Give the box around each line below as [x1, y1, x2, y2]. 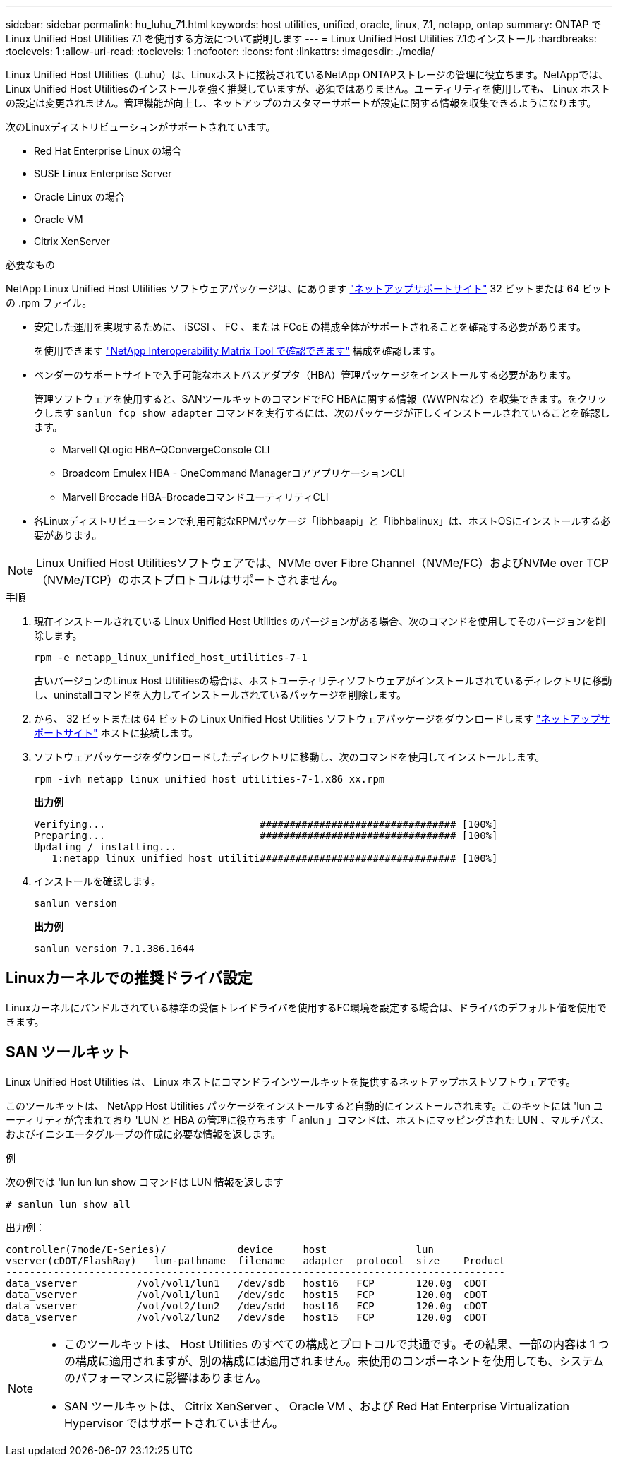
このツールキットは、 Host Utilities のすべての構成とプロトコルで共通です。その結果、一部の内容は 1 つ [64, 1336, 610, 1351]
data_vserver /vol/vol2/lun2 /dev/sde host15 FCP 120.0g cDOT [6, 1311, 487, 1323]
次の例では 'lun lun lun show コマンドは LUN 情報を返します [6, 1175, 284, 1188]
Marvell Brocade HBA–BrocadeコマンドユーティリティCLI [62, 491, 329, 503]
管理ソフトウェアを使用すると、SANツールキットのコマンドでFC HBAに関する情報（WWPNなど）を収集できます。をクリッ [34, 393, 607, 405]
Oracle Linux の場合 [34, 191, 125, 203]
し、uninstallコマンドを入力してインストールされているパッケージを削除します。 [34, 689, 407, 701]
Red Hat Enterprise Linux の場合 [34, 145, 182, 157]
